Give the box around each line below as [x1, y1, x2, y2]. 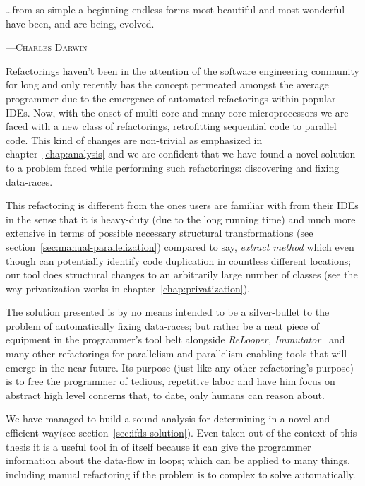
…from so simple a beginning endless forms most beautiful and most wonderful [6, 2, 345, 16]
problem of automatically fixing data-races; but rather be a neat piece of [6, 318, 319, 333]
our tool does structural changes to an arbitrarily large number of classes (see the [6, 267, 358, 282]
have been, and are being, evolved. [6, 16, 155, 30]
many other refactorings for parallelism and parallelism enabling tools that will [6, 346, 347, 361]
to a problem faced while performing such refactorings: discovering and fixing [6, 160, 340, 174]
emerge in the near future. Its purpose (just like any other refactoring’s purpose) [6, 360, 354, 374]
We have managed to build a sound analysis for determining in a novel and [6, 411, 330, 426]
